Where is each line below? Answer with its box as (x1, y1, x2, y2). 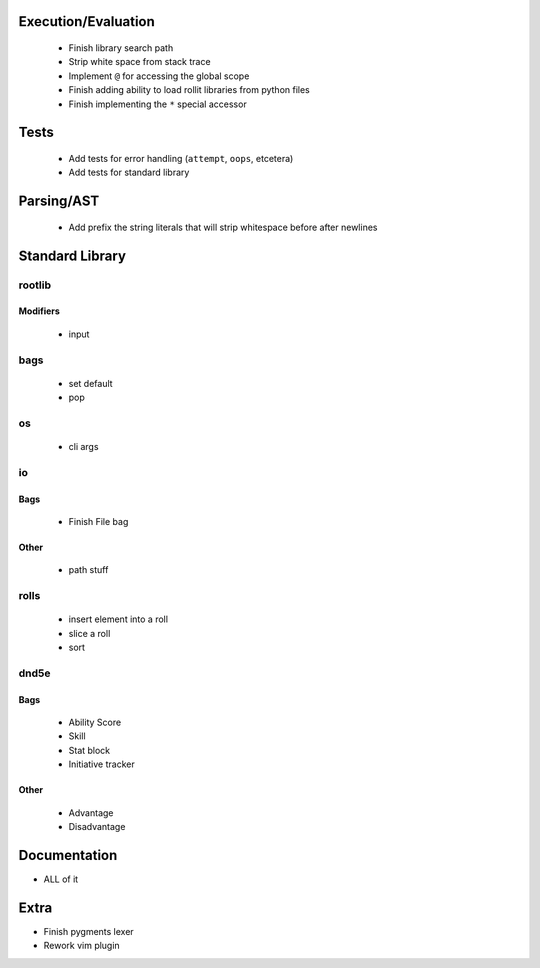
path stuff (68, 564, 109, 576)
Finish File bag (68, 516, 129, 527)
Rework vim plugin (43, 940, 120, 952)
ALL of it (43, 873, 79, 885)
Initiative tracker (68, 758, 135, 770)
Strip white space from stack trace (68, 56, 211, 68)
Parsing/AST (18, 193, 100, 210)
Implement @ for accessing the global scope (68, 70, 250, 82)
